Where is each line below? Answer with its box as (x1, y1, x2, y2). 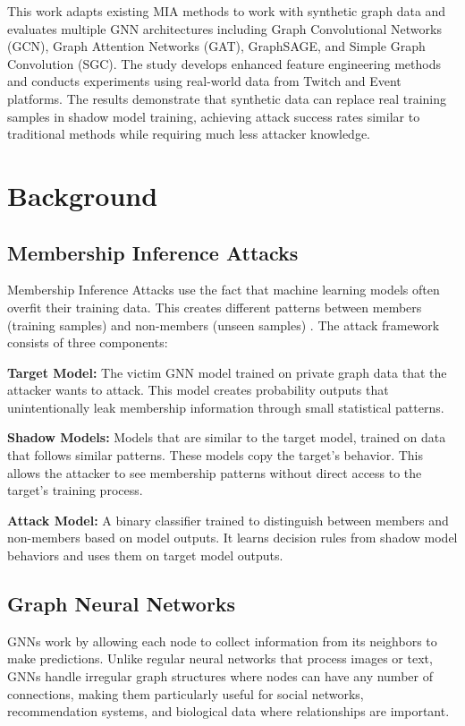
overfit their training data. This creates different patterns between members (7, 297, 422, 316)
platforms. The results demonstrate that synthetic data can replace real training (7, 89, 447, 107)
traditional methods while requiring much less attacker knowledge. (7, 124, 370, 143)
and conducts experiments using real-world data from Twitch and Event (7, 72, 402, 90)
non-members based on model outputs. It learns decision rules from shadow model (7, 528, 458, 547)
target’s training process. (7, 481, 143, 500)
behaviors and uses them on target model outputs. (7, 546, 283, 565)
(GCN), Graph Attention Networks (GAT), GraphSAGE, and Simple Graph (7, 37, 426, 56)
